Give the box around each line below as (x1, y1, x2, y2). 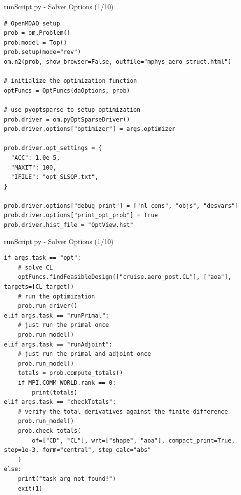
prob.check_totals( (18, 427, 81, 434)
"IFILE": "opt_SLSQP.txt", (11, 173, 99, 181)
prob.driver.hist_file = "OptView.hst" (4, 222, 133, 229)
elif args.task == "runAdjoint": (4, 341, 112, 348)
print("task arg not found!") (18, 475, 116, 482)
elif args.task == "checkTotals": (4, 398, 116, 406)
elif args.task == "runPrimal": (4, 312, 109, 319)
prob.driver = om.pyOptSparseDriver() (4, 116, 130, 123)
